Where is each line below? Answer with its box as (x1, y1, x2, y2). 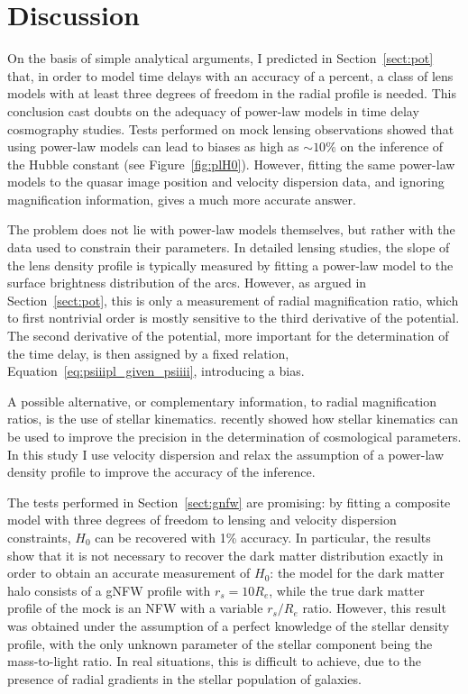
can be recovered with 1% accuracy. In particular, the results (95, 527, 431, 546)
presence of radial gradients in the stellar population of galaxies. (7, 669, 362, 688)
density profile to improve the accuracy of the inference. (7, 462, 316, 481)
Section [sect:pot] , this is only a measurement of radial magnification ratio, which (7, 290, 459, 309)
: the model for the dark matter (270, 563, 445, 582)
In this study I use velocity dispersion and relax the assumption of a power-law (7, 444, 445, 463)
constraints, (7, 527, 71, 546)
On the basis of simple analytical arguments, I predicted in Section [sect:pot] (7, 49, 434, 68)
